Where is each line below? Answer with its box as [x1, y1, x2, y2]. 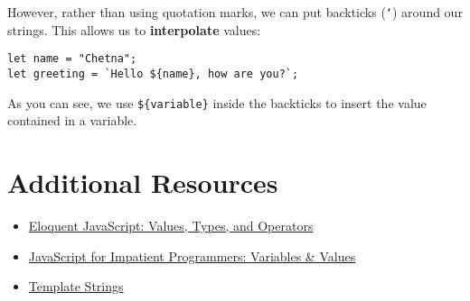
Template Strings [28, 277, 124, 296]
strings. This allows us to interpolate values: [7, 20, 261, 39]
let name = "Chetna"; [7, 52, 137, 66]
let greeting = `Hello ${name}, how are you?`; [7, 67, 299, 80]
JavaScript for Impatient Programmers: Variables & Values [28, 246, 356, 265]
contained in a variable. [7, 111, 137, 130]
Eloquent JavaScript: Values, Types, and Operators [28, 215, 314, 234]
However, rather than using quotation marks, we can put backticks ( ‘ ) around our [7, 3, 463, 21]
